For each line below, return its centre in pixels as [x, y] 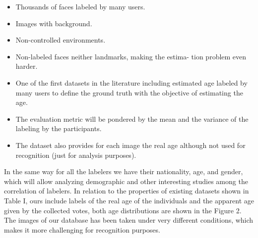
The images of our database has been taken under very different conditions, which [129, 220]
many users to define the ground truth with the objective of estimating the [129, 92]
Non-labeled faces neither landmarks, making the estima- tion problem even [131, 56]
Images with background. [54, 23]
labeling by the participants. [59, 128]
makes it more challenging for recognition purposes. [82, 229]
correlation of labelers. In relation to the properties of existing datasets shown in [127, 191]
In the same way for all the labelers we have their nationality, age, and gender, [124, 171]
